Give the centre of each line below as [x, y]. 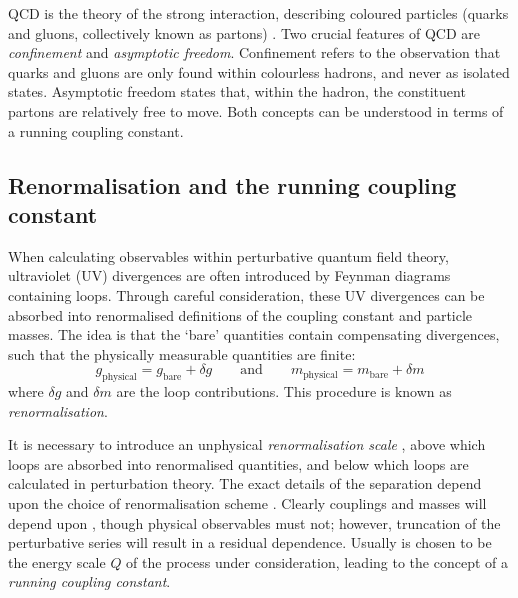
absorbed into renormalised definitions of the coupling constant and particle [240, 314]
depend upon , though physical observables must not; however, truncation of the [254, 522]
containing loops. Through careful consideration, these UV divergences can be [246, 294]
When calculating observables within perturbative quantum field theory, [228, 255]
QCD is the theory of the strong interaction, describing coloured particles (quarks [258, 13]
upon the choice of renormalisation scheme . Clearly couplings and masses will [247, 503]
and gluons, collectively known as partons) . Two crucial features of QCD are [244, 32]
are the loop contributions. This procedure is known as [284, 391]
